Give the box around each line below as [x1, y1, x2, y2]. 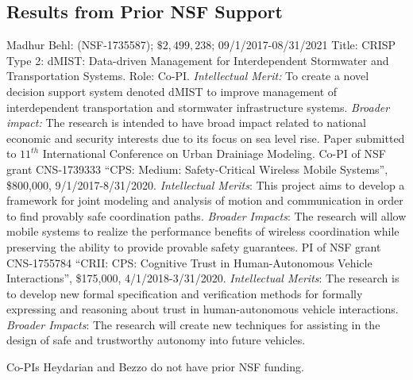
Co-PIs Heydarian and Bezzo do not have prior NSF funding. [6, 359, 304, 375]
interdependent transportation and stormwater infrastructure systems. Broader [6, 98, 390, 115]
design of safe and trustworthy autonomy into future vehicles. [6, 332, 306, 348]
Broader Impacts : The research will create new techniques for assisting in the [6, 316, 380, 332]
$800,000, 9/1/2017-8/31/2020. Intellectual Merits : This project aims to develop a [6, 176, 405, 193]
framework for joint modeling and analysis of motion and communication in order [6, 192, 403, 209]
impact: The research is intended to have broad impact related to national [6, 114, 366, 131]
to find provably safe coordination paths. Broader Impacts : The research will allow [6, 207, 407, 224]
